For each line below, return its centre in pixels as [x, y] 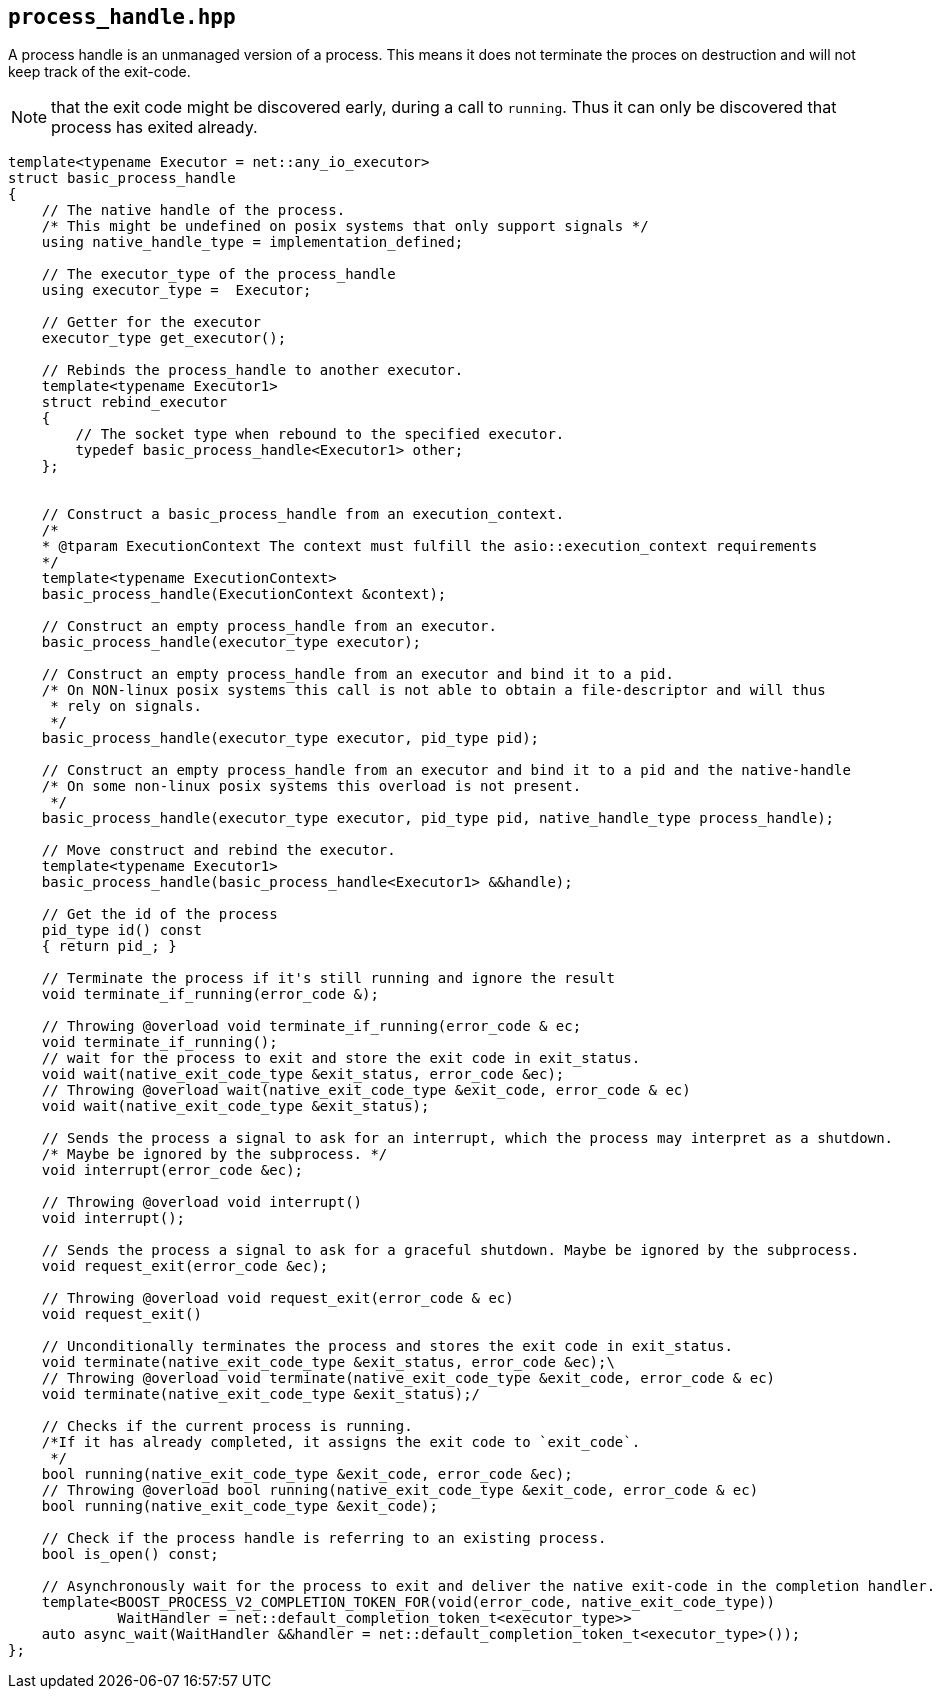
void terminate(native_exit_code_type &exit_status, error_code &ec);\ [328, 1362]
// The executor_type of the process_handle [218, 274]
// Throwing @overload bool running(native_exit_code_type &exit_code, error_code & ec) [400, 1490]
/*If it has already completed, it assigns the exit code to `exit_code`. [341, 1442]
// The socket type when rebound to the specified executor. [320, 434]
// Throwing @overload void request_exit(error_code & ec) [277, 1298]
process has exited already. [154, 127]
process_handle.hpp [122, 17]
